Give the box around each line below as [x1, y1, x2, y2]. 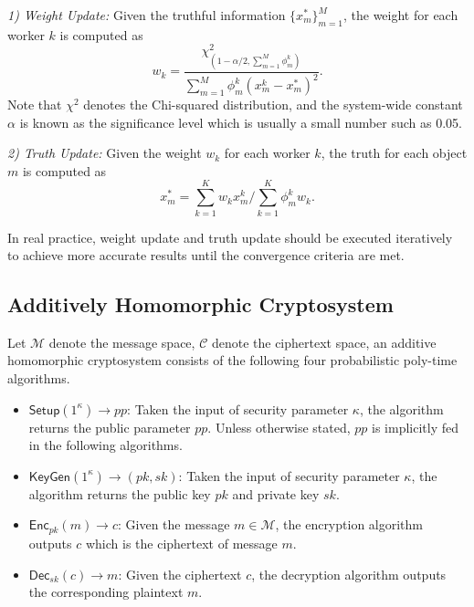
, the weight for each [342, 5, 458, 24]
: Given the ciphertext [118, 564, 242, 583]
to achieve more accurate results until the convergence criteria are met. [7, 246, 405, 265]
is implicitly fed [372, 417, 459, 436]
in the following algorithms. [28, 435, 183, 455]
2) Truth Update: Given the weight [7, 143, 202, 162]
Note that [7, 95, 62, 113]
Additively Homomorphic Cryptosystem [7, 290, 394, 319]
